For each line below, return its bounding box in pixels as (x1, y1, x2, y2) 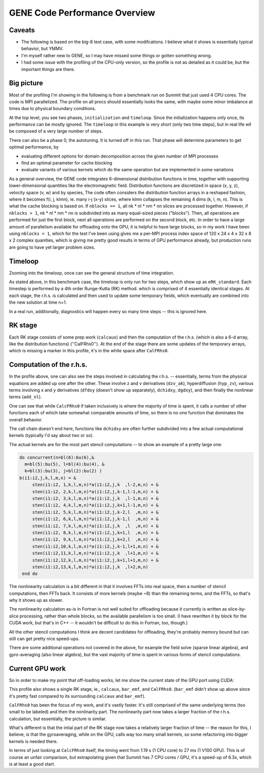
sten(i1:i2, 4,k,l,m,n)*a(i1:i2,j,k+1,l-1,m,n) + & (32, 502, 159, 508)
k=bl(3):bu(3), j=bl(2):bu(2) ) (24, 468, 102, 474)
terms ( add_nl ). (9, 394, 42, 400)
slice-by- (228, 606, 246, 612)
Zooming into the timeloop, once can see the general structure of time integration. (9, 270, 175, 276)
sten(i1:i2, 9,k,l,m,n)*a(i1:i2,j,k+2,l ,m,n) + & (32, 537, 159, 543)
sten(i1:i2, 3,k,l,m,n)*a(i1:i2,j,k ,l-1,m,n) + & (32, 496, 159, 501)
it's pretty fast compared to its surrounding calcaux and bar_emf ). (9, 693, 146, 699)
